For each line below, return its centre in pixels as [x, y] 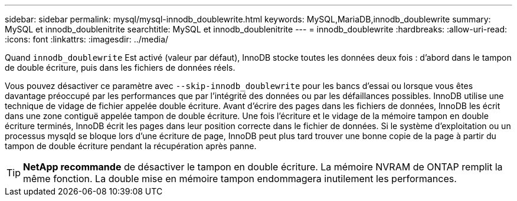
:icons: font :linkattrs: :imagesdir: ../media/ [87, 39]
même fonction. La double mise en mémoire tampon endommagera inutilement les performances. [240, 179]
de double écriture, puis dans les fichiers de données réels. [120, 67]
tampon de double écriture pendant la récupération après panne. [131, 146]
